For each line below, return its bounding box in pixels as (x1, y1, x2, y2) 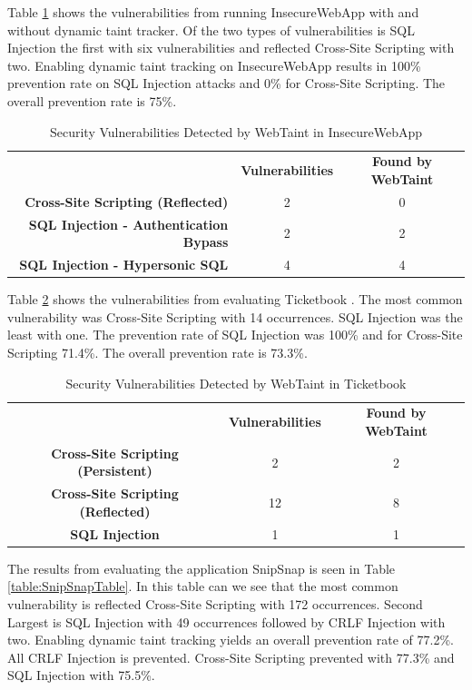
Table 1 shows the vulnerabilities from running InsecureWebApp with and (7, 3, 419, 21)
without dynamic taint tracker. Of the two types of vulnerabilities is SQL (7, 20, 415, 39)
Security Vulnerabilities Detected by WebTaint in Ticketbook (65, 373, 407, 392)
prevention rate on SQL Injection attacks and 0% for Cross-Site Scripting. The (7, 74, 446, 93)
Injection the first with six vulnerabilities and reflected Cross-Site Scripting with (7, 38, 455, 57)
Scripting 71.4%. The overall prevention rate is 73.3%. (7, 343, 308, 361)
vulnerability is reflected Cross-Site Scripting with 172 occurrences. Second (7, 595, 423, 614)
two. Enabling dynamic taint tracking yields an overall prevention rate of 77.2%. (7, 630, 455, 649)
